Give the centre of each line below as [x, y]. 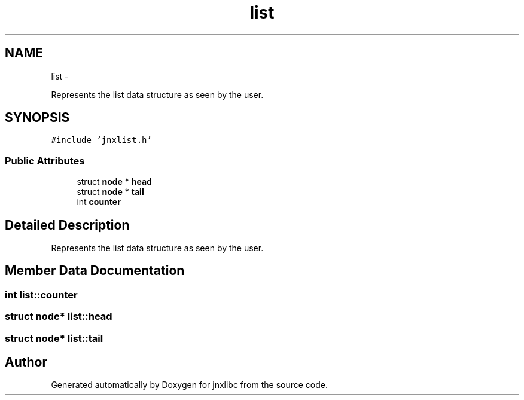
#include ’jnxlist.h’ [101, 140]
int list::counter [41, 294]
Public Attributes [45, 161]
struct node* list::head [59, 317]
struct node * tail [110, 192]
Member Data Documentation [95, 271]
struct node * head [114, 182]
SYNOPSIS [37, 118]
